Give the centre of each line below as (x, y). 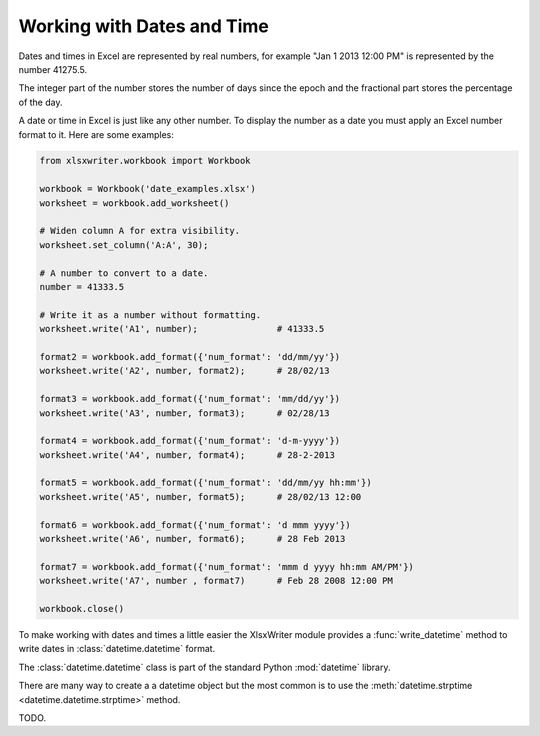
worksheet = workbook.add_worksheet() (134, 203)
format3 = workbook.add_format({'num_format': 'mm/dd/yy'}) (190, 399)
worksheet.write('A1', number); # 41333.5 (182, 329)
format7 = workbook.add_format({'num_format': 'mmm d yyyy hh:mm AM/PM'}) (227, 566)
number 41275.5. (53, 69)
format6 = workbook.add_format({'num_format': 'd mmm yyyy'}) (195, 524)
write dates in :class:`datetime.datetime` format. (117, 649)
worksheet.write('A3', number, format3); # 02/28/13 (184, 413)
